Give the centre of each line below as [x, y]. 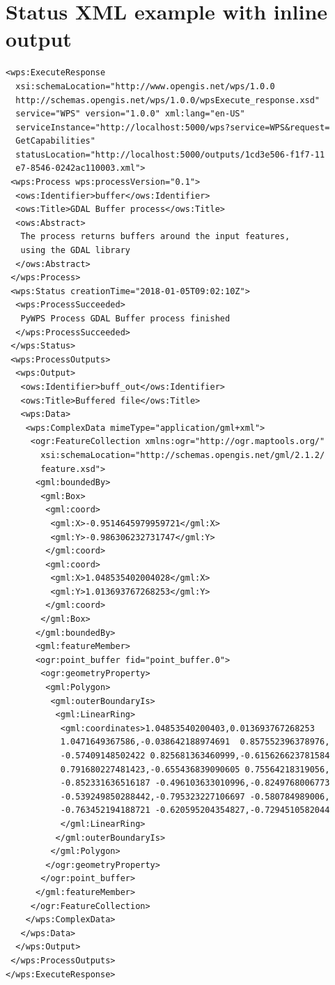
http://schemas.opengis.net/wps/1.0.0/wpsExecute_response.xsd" [168, 100]
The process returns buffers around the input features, [155, 237]
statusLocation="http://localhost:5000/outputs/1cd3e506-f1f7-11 [170, 154]
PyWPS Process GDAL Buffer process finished [125, 319]
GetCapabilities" [55, 141]
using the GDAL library [75, 251]
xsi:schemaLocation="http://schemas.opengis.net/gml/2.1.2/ [183, 455]
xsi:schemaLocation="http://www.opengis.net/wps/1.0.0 [145, 86]
